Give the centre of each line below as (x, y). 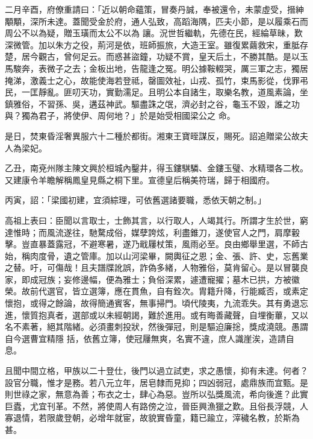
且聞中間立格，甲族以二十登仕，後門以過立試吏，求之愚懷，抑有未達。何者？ (156, 371)
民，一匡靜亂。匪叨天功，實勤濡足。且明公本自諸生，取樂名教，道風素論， (152, 92)
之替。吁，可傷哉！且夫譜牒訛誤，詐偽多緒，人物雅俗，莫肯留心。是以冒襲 (152, 267)
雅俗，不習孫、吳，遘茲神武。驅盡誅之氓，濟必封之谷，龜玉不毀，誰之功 (156, 103)
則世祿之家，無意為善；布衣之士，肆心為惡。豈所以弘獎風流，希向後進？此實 (156, 394)
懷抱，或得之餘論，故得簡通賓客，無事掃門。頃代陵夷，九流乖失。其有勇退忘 (156, 303)
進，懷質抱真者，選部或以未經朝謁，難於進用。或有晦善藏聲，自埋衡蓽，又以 (156, 314)
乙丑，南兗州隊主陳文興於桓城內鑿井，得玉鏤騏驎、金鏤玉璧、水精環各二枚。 (156, 168)
